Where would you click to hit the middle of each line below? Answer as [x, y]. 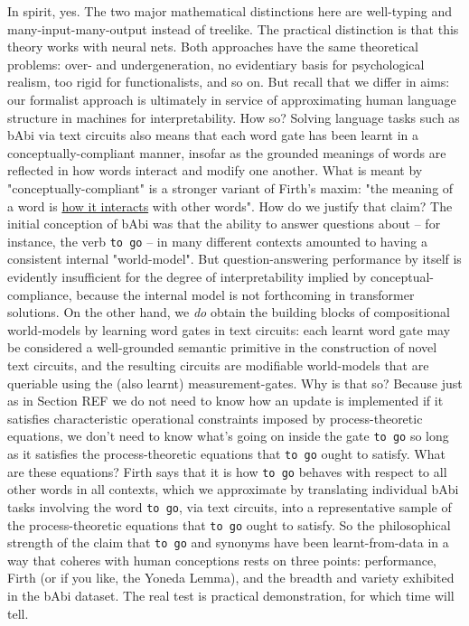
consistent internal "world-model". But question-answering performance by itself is [234, 259]
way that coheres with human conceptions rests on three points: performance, [222, 560]
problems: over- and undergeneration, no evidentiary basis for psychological [216, 64]
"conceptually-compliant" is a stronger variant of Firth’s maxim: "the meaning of [230, 187]
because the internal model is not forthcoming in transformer [245, 294]
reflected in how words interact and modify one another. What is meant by [215, 170]
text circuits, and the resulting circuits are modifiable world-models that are [218, 364]
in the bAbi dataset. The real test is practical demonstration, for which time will [231, 596]
